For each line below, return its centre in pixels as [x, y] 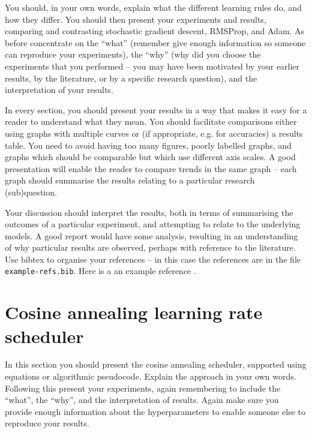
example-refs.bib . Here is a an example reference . [100, 271]
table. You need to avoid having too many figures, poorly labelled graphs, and [148, 145]
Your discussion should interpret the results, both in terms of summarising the [149, 212]
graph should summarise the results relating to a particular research [130, 180]
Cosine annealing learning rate [134, 312]
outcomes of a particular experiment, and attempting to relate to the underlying [153, 224]
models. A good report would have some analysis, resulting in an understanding [151, 235]
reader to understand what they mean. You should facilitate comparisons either [151, 121]
